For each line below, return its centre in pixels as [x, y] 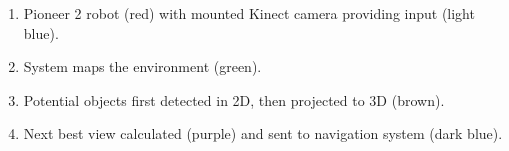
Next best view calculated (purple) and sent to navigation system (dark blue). [263, 133]
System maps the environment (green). [142, 66]
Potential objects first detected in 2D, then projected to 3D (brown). [234, 99]
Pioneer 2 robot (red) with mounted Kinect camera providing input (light [249, 13]
